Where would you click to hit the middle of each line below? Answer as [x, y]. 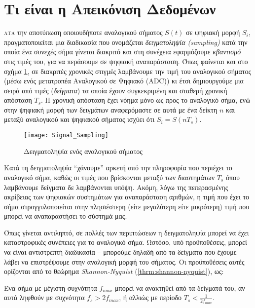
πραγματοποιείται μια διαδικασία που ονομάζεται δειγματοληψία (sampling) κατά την [126, 42]
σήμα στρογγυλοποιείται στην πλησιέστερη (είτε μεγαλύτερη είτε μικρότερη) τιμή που [127, 206]
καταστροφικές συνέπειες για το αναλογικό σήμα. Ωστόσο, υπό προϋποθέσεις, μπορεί [126, 242]
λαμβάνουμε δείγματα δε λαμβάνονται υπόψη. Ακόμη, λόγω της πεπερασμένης [116, 187]
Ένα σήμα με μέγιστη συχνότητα [51, 288]
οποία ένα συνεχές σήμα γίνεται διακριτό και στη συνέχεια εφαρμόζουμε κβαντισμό [123, 52]
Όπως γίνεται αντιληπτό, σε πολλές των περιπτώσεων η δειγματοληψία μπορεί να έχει [127, 232]
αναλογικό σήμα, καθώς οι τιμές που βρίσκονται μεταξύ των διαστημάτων [109, 177]
